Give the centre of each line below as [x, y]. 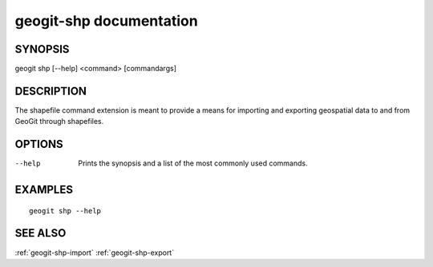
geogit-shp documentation [106, 21]
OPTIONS [39, 144]
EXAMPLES [44, 190]
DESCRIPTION [51, 91]
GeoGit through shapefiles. [59, 122]
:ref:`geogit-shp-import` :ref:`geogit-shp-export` [95, 253]
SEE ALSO [40, 233]
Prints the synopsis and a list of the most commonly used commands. [193, 163]
